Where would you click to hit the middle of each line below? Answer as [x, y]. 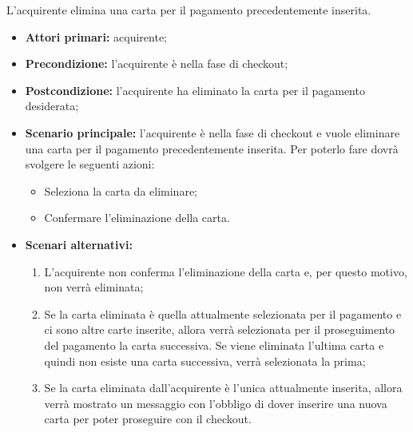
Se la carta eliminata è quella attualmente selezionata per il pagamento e [223, 313]
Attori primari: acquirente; [96, 36]
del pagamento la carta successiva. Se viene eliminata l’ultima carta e [214, 345]
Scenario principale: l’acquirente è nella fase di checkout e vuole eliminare [212, 132]
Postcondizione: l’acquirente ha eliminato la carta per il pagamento [195, 90]
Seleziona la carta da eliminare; [121, 190]
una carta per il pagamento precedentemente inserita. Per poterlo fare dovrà [212, 148]
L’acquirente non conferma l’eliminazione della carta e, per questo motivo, [226, 271]
